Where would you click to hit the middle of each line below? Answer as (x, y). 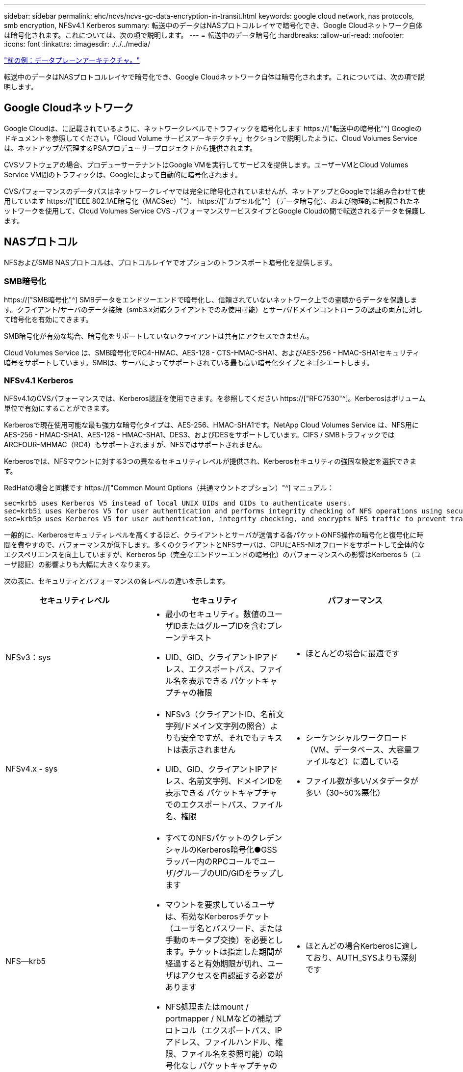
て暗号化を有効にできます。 (48, 320)
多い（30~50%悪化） (345, 793)
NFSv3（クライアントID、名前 (220, 714)
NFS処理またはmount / (207, 1007)
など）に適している (364, 762)
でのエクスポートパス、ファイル (224, 805)
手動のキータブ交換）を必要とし (224, 940)
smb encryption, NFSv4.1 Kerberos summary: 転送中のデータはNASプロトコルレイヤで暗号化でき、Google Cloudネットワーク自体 (213, 25)
